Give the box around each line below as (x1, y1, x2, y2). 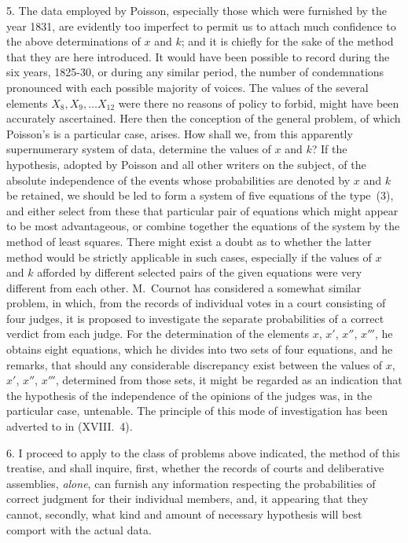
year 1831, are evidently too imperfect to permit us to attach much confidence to (6, 17, 396, 34)
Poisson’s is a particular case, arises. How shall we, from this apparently (6, 125, 353, 141)
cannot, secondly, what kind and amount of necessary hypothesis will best (6, 506, 362, 522)
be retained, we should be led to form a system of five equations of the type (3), (6, 187, 394, 204)
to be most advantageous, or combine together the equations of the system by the (6, 218, 400, 234)
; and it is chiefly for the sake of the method (181, 33, 394, 50)
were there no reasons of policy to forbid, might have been (118, 94, 399, 111)
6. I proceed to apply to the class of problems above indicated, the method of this (6, 444, 400, 460)
